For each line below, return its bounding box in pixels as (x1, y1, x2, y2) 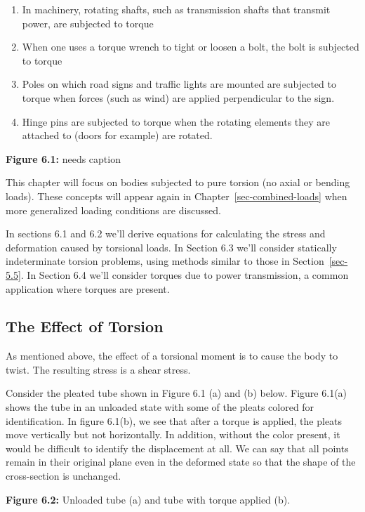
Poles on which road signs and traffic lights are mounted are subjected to (22, 77, 336, 91)
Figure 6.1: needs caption (6, 151, 121, 166)
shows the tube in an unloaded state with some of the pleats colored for (6, 400, 314, 414)
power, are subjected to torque (22, 15, 154, 30)
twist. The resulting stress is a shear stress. (6, 362, 191, 376)
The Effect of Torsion (6, 315, 164, 337)
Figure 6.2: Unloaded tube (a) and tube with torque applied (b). (6, 492, 291, 506)
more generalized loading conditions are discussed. (6, 202, 221, 217)
